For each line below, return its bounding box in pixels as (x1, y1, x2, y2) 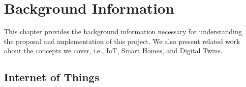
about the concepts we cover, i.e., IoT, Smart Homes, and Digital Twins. (4, 45, 223, 56)
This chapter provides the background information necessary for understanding (4, 26, 242, 37)
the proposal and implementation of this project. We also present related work (4, 36, 240, 46)
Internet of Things (4, 69, 99, 85)
